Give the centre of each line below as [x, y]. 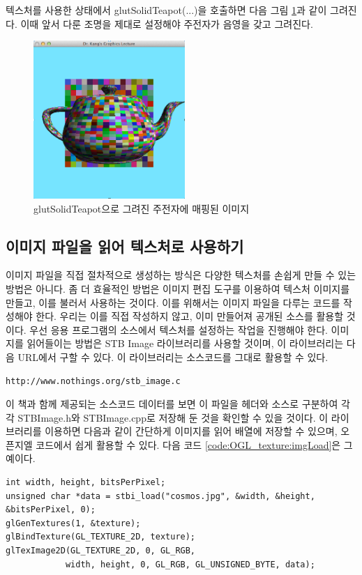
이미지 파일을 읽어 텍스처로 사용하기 [125, 246]
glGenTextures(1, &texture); [73, 523]
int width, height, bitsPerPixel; [86, 483]
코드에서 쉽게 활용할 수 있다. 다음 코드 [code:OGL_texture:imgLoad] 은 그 [194, 444]
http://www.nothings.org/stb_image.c [93, 381]
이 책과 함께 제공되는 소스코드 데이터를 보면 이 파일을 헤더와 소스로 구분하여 [172, 404]
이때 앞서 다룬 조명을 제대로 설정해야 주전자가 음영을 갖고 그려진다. [167, 23]
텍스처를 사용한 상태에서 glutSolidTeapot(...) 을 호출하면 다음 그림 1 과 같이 [166, 10]
